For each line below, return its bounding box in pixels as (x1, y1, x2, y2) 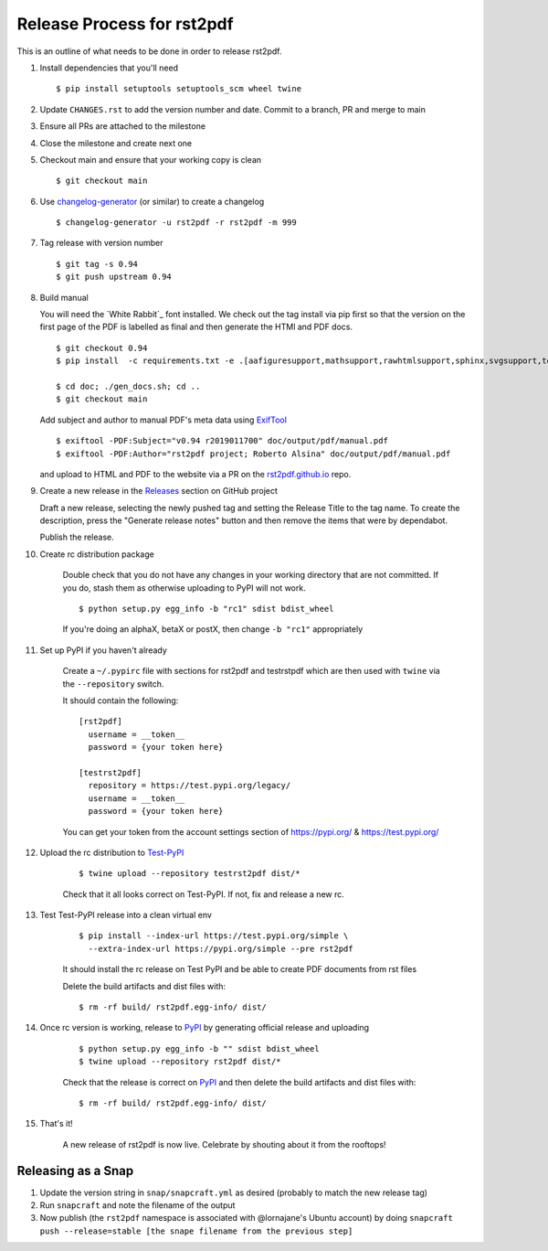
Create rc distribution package (39, 549, 154, 560)
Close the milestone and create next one (39, 137, 193, 148)
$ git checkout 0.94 (56, 343, 148, 353)
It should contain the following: (62, 695, 179, 706)
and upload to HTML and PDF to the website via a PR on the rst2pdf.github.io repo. (39, 468, 352, 479)
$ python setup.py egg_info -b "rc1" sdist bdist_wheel (79, 604, 334, 615)
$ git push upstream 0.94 (56, 272, 173, 283)
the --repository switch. (62, 678, 164, 690)
